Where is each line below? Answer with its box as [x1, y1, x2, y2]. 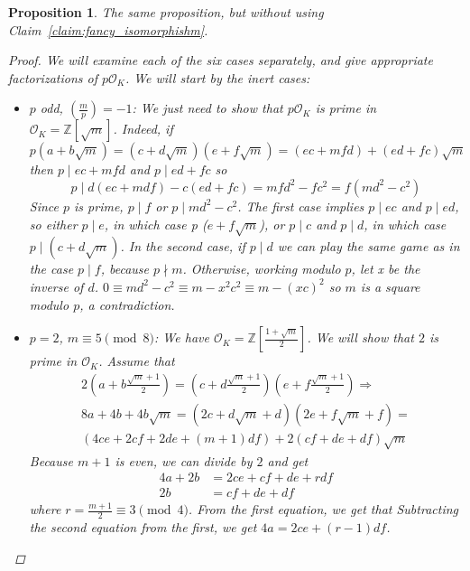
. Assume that [98, 351, 175, 370]
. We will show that [307, 328, 414, 347]
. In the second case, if [120, 237, 245, 256]
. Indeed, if [113, 119, 173, 138]
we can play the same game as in [277, 237, 460, 256]
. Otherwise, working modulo [182, 259, 341, 278]
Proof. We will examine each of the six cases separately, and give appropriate [8, 51, 433, 70]
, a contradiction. [79, 295, 175, 314]
